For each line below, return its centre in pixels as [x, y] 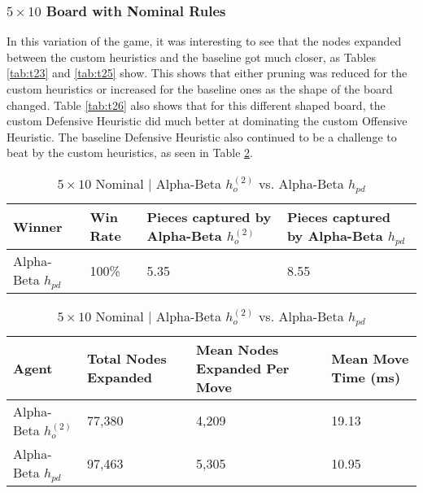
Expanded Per [243, 368]
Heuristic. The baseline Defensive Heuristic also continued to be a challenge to [202, 136]
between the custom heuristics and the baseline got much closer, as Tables [191, 57]
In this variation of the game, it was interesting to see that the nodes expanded [204, 41]
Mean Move [370, 359]
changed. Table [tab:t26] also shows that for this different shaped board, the [196, 105]
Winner [38, 226]
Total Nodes [126, 359]
